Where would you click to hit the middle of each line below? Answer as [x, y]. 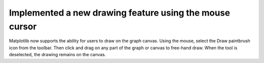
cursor [23, 26]
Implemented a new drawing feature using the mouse [120, 13]
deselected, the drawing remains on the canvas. [57, 55]
